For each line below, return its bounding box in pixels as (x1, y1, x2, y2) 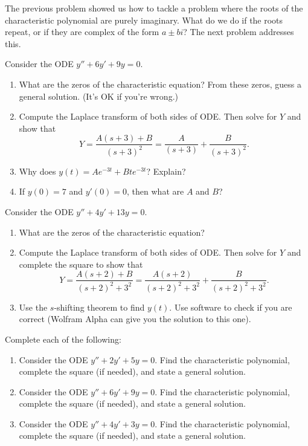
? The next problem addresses (183, 25, 294, 38)
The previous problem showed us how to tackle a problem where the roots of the (5, 2, 303, 14)
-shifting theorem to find (54, 300, 145, 313)
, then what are (127, 185, 184, 198)
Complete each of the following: (5, 332, 121, 345)
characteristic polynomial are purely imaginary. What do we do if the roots (5, 13, 283, 26)
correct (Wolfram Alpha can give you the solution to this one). (19, 312, 251, 325)
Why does (19, 164, 56, 177)
